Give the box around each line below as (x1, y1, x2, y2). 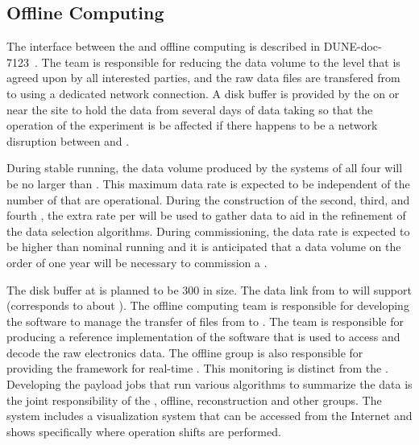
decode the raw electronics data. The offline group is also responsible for (6, 344, 363, 361)
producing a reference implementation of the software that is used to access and (6, 328, 400, 345)
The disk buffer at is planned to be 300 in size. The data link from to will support (6, 281, 412, 298)
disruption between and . (6, 132, 130, 149)
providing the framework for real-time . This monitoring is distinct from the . (6, 360, 388, 377)
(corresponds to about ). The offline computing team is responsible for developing (6, 297, 409, 314)
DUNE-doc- (323, 38, 382, 55)
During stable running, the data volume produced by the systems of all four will (6, 159, 403, 176)
